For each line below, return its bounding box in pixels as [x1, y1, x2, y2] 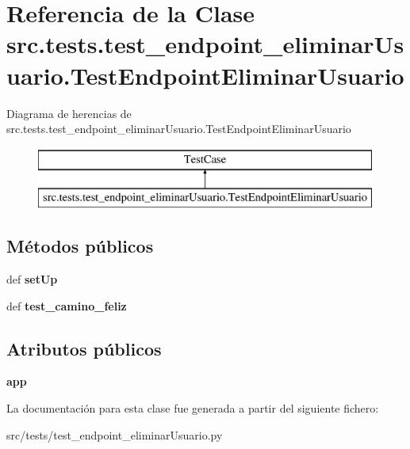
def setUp [6, 271, 58, 287]
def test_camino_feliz [6, 297, 127, 314]
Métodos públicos [6, 234, 154, 258]
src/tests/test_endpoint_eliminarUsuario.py [6, 426, 223, 443]
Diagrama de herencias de [6, 105, 132, 121]
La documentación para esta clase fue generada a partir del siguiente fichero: [6, 400, 379, 417]
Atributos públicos [6, 336, 162, 360]
